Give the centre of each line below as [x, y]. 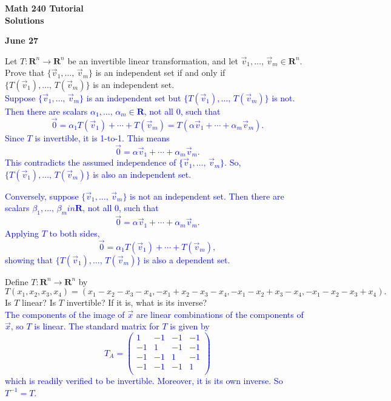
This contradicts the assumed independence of [91, 162]
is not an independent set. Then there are [207, 196]
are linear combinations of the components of [220, 314]
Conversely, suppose [42, 196]
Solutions [25, 20]
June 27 [22, 40]
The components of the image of [65, 314]
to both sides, [75, 233]
